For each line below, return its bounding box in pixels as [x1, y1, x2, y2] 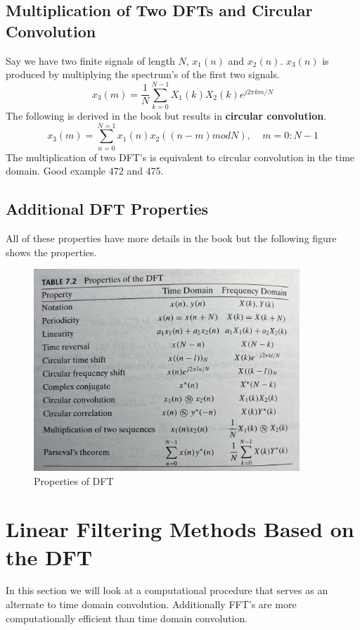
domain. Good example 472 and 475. [6, 163, 164, 178]
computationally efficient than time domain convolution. [6, 610, 248, 625]
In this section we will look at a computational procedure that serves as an [6, 583, 328, 598]
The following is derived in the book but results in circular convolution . [6, 108, 327, 122]
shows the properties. [6, 244, 97, 259]
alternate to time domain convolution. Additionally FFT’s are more [6, 597, 297, 612]
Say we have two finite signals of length [6, 53, 175, 68]
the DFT [6, 542, 93, 571]
